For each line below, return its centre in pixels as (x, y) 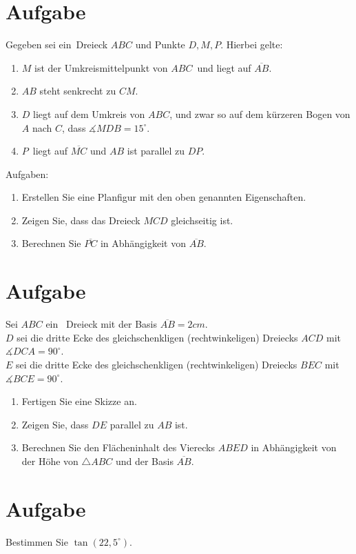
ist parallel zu (156, 151)
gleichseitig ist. (202, 220)
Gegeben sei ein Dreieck (57, 44)
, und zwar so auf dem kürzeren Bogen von (260, 113)
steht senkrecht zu (78, 91)
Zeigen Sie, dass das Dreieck (81, 220)
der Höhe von (50, 461)
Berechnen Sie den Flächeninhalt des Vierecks (118, 447)
